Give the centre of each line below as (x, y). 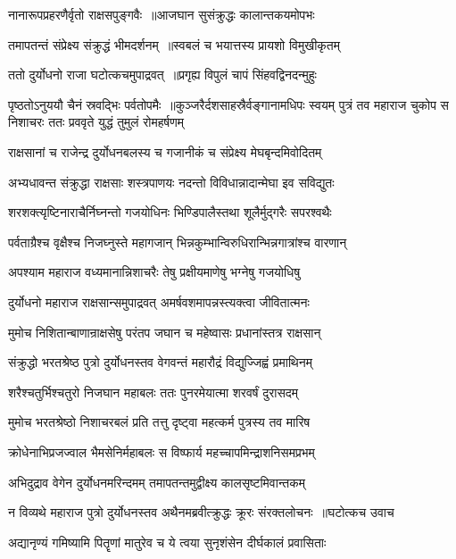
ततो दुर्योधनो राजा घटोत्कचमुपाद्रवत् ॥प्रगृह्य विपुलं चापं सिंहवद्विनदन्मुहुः (162, 75)
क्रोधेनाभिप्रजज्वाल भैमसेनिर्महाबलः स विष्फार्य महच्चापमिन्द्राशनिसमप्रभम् (162, 451)
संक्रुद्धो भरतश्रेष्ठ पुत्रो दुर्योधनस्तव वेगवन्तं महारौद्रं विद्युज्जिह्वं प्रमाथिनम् (160, 362)
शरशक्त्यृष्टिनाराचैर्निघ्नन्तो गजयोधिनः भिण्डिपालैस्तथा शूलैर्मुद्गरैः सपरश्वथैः (170, 212)
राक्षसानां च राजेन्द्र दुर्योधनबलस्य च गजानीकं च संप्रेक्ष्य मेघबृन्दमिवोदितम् (165, 151)
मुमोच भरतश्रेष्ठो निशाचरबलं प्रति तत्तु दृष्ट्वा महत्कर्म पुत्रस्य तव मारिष (159, 422)
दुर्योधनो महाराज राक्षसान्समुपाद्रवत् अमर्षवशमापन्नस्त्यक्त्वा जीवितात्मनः (159, 301)
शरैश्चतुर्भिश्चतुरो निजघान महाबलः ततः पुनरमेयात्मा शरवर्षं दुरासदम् (153, 392)
